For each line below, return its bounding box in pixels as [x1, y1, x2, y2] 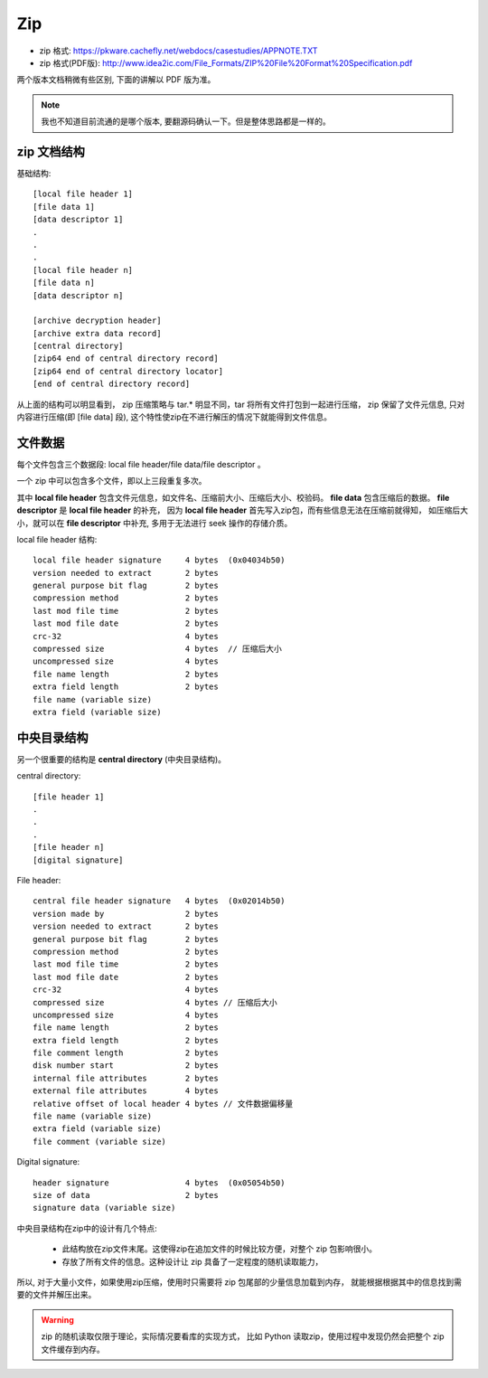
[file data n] [33, 278, 95, 288]
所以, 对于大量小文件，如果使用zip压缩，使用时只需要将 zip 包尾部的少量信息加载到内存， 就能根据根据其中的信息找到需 [16, 1276, 463, 1288]
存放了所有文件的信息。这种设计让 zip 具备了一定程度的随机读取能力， [61, 1256, 324, 1267]
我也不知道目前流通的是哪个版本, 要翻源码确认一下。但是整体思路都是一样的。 [41, 116, 331, 127]
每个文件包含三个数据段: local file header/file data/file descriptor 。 [16, 458, 266, 469]
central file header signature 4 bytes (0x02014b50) [33, 896, 286, 906]
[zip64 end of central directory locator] [33, 366, 224, 376]
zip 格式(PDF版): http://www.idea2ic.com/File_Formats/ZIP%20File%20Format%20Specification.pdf [39, 57, 413, 68]
